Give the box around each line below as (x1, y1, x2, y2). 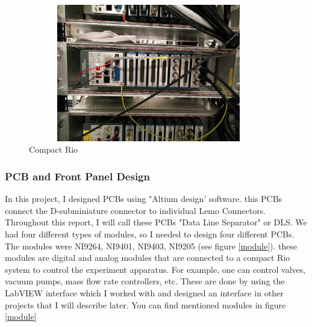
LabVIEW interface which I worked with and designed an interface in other (5, 286, 284, 299)
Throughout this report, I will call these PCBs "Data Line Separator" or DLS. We (5, 216, 307, 228)
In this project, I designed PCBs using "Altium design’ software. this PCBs (5, 192, 282, 205)
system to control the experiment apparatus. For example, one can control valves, (5, 263, 306, 275)
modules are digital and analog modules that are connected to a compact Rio (5, 251, 290, 264)
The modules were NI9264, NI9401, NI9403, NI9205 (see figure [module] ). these (5, 239, 298, 252)
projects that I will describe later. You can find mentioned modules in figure (5, 298, 286, 311)
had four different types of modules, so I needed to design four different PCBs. (5, 227, 295, 240)
